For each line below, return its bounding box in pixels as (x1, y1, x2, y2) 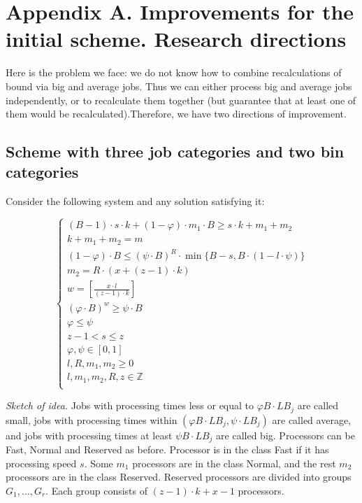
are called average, (272, 412, 351, 427)
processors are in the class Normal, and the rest (132, 455, 336, 470)
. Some (84, 455, 113, 470)
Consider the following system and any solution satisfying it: (6, 194, 265, 208)
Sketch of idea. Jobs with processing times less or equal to (6, 398, 254, 413)
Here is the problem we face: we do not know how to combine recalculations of (6, 65, 342, 80)
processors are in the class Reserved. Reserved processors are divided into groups (6, 469, 352, 484)
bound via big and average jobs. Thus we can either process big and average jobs (6, 78, 352, 93)
